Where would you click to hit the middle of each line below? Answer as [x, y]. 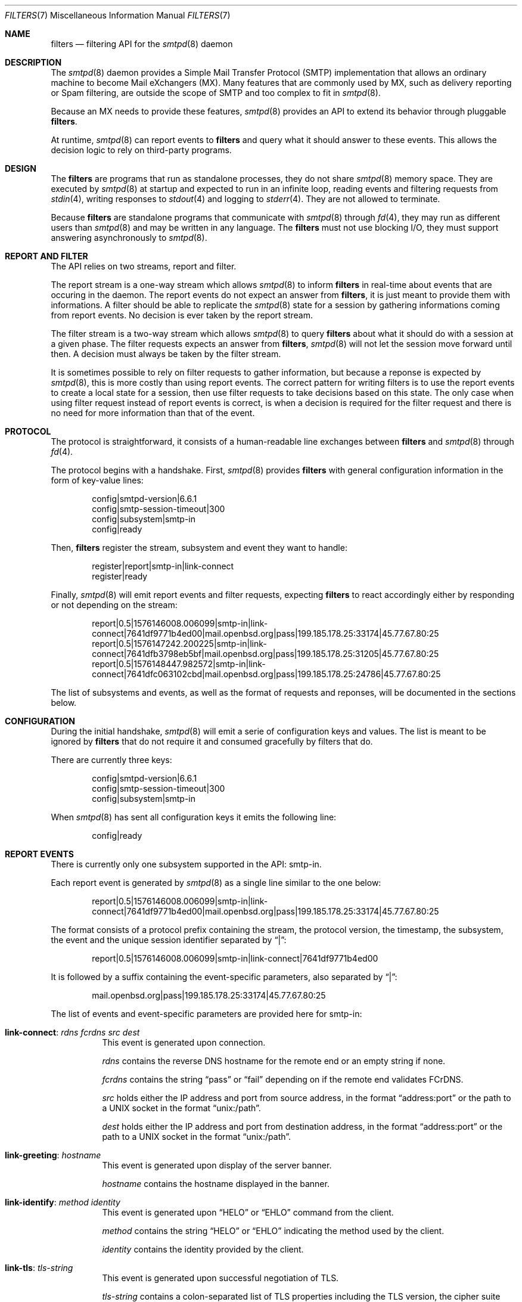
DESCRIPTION [33, 62]
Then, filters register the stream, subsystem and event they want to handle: [199, 548]
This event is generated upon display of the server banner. [217, 1165]
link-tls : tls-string [39, 1268]
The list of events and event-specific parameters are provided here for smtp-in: [206, 1014]
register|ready [120, 576]
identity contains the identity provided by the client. [203, 1249]
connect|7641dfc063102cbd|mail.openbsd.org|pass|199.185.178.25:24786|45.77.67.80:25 [266, 674]
